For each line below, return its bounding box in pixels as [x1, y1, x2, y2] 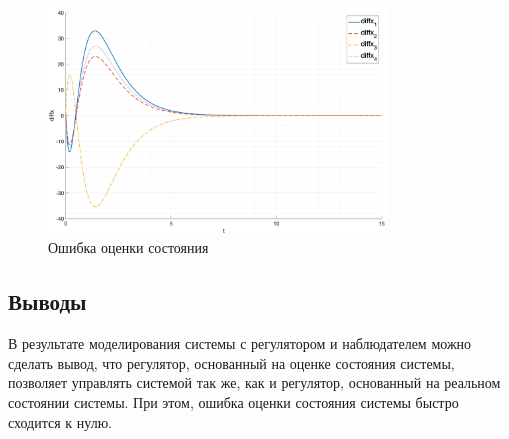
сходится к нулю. [8, 411, 112, 432]
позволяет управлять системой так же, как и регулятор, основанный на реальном [8, 372, 501, 393]
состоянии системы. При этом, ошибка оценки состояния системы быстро [8, 392, 459, 413]
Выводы [8, 286, 87, 317]
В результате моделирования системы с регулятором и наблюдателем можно [8, 333, 472, 354]
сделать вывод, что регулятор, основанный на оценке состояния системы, [8, 352, 455, 373]
